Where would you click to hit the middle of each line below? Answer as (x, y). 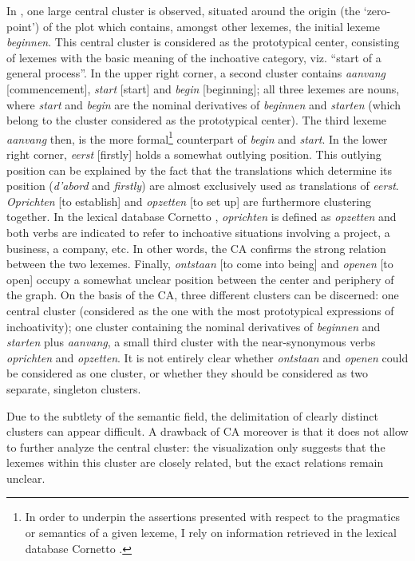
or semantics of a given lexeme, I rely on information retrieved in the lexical (211, 533)
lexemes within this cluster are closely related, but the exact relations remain (195, 462)
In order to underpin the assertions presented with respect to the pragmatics (213, 517)
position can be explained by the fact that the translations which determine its (200, 170)
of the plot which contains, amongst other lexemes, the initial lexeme (211, 26)
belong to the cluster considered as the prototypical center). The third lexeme (197, 120)
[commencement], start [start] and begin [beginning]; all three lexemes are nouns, (203, 88)
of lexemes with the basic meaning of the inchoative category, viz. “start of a (194, 57)
